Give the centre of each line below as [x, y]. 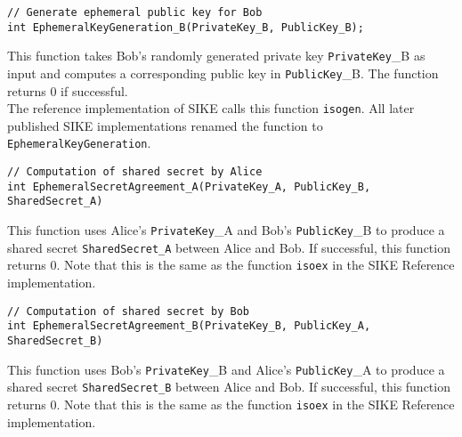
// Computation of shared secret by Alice [135, 172]
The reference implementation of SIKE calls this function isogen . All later [211, 108]
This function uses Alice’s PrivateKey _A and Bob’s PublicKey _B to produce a [226, 230]
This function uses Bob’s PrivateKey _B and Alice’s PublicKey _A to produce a [226, 369]
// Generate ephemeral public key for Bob [135, 12]
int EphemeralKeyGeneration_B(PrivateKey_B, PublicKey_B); [186, 27]
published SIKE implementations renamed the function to [165, 125]
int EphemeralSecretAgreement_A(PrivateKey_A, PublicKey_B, [189, 186]
